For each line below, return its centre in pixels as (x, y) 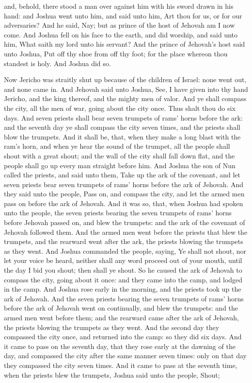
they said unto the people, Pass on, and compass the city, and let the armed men (124, 194)
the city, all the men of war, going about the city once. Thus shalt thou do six (120, 108)
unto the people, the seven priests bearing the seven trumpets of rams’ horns (118, 213)
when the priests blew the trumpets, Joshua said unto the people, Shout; (112, 374)
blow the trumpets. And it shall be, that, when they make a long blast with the (122, 136)
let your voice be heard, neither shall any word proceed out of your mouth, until (123, 260)
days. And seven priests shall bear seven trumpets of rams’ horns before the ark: (123, 117)
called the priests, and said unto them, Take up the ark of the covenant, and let (122, 175)
